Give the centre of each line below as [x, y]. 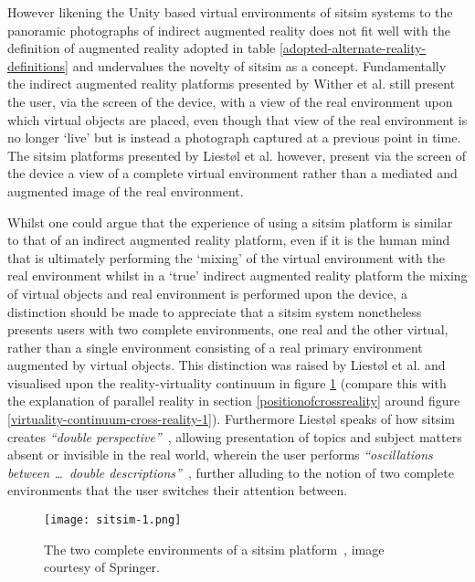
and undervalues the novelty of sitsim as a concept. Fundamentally [259, 65]
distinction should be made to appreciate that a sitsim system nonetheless [215, 311]
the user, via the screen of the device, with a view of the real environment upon [230, 101]
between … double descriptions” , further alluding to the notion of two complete [231, 472]
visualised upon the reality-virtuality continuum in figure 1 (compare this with [227, 382]
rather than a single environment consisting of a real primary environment [215, 347]
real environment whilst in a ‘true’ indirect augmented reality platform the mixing [237, 275]
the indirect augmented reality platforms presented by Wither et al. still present [232, 84]
